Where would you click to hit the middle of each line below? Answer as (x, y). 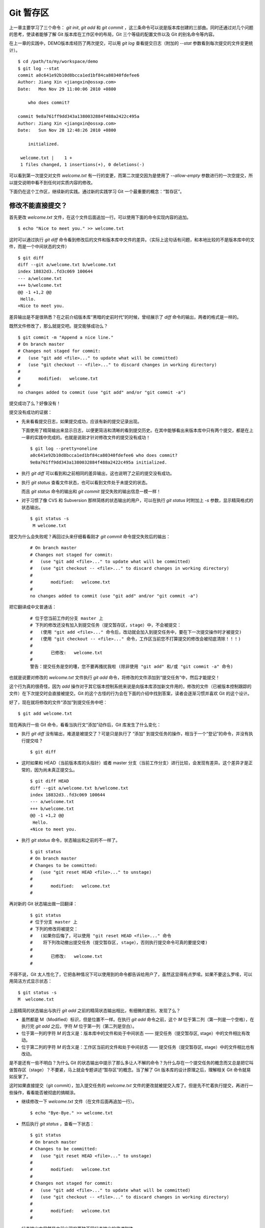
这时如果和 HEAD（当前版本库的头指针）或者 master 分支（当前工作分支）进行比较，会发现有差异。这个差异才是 (135, 763)
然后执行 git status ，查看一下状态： (58, 1124)
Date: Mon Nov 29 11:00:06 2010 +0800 (67, 89)
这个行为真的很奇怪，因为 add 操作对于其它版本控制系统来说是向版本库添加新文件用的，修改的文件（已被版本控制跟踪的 (130, 686)
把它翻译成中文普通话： (33, 607)
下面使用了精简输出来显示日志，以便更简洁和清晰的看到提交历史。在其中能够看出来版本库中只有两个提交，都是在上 (137, 430)
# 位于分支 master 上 (54, 922)
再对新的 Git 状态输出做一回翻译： (43, 904)
